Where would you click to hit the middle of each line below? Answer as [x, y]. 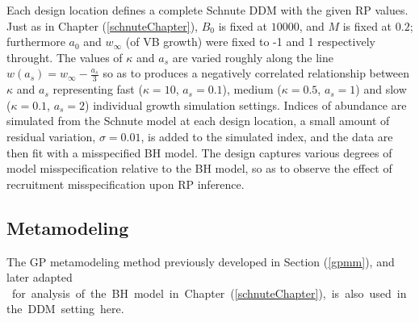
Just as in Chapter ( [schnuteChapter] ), [102, 25]
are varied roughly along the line [253, 57]
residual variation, [51, 136]
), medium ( [252, 89]
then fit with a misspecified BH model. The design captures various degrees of [199, 152]
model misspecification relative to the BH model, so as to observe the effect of [199, 168]
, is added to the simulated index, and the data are [267, 136]
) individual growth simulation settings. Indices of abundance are [246, 105]
